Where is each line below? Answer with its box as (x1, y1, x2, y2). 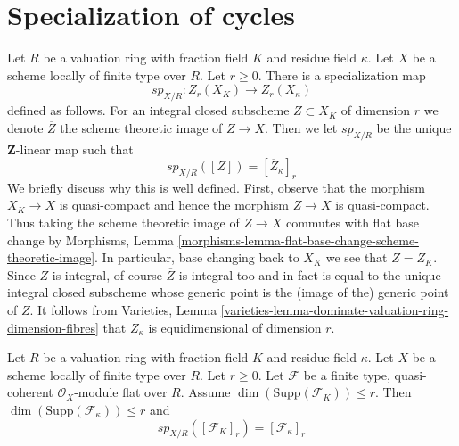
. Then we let (264, 118, 338, 136)
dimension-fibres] (7, 318, 99, 336)
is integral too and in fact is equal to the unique (178, 265, 441, 284)
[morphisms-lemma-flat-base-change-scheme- (177, 230, 419, 249)
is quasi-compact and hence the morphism (59, 195, 289, 214)
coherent (7, 383, 53, 401)
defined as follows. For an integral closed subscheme (7, 101, 290, 120)
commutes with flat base (285, 213, 419, 232)
